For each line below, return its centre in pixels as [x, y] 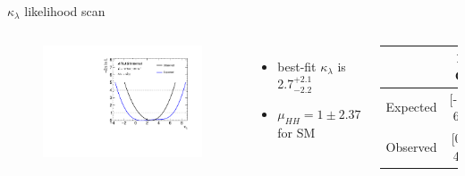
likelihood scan [65, 11]
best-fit [297, 66]
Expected [411, 107]
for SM [296, 132]
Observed [411, 146]
